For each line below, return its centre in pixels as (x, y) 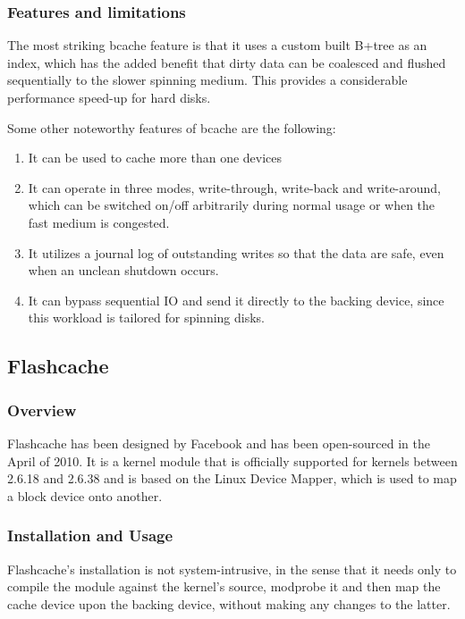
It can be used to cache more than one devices (155, 158)
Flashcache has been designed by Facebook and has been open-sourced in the (219, 443)
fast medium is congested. (99, 222)
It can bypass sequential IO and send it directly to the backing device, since (236, 300)
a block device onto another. (85, 495)
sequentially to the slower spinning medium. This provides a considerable (207, 80)
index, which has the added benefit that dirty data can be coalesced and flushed (227, 62)
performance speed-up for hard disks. (109, 97)
